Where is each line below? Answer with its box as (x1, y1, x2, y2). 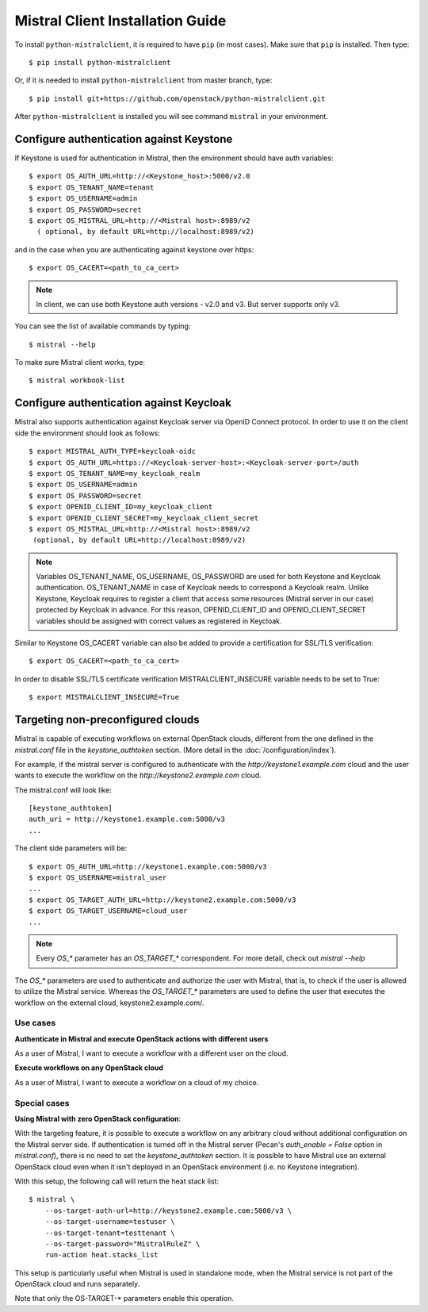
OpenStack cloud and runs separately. (14, 1279, 140, 1289)
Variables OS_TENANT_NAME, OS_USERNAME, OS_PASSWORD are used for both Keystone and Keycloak (36, 572, 381, 581)
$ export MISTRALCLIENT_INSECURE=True (29, 692, 180, 702)
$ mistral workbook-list (29, 376, 125, 385)
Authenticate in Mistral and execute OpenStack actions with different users (14, 1034, 269, 1043)
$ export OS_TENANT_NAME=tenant (29, 182, 155, 192)
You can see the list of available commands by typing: (14, 321, 191, 331)
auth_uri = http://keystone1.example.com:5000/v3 (29, 815, 226, 824)
